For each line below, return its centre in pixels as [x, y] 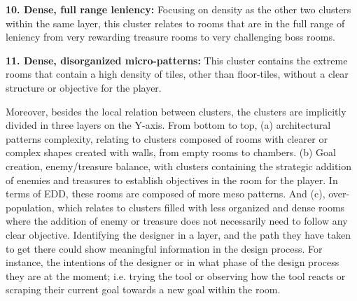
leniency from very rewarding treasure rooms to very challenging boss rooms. [170, 37]
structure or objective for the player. [84, 87]
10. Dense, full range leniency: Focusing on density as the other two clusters [178, 9]
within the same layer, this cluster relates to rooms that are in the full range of [175, 23]
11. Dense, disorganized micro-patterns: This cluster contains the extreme [177, 60]
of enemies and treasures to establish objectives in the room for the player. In [172, 180]
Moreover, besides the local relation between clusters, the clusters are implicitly [176, 111]
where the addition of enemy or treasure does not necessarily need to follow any [177, 221]
